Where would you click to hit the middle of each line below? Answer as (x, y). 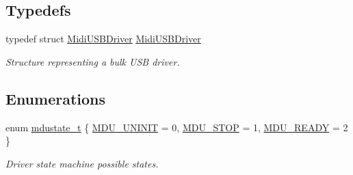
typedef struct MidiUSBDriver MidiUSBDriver (103, 39)
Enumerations (56, 98)
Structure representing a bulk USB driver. (93, 61)
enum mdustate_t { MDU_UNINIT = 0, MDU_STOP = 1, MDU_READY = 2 (177, 127)
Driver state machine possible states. (82, 163)
